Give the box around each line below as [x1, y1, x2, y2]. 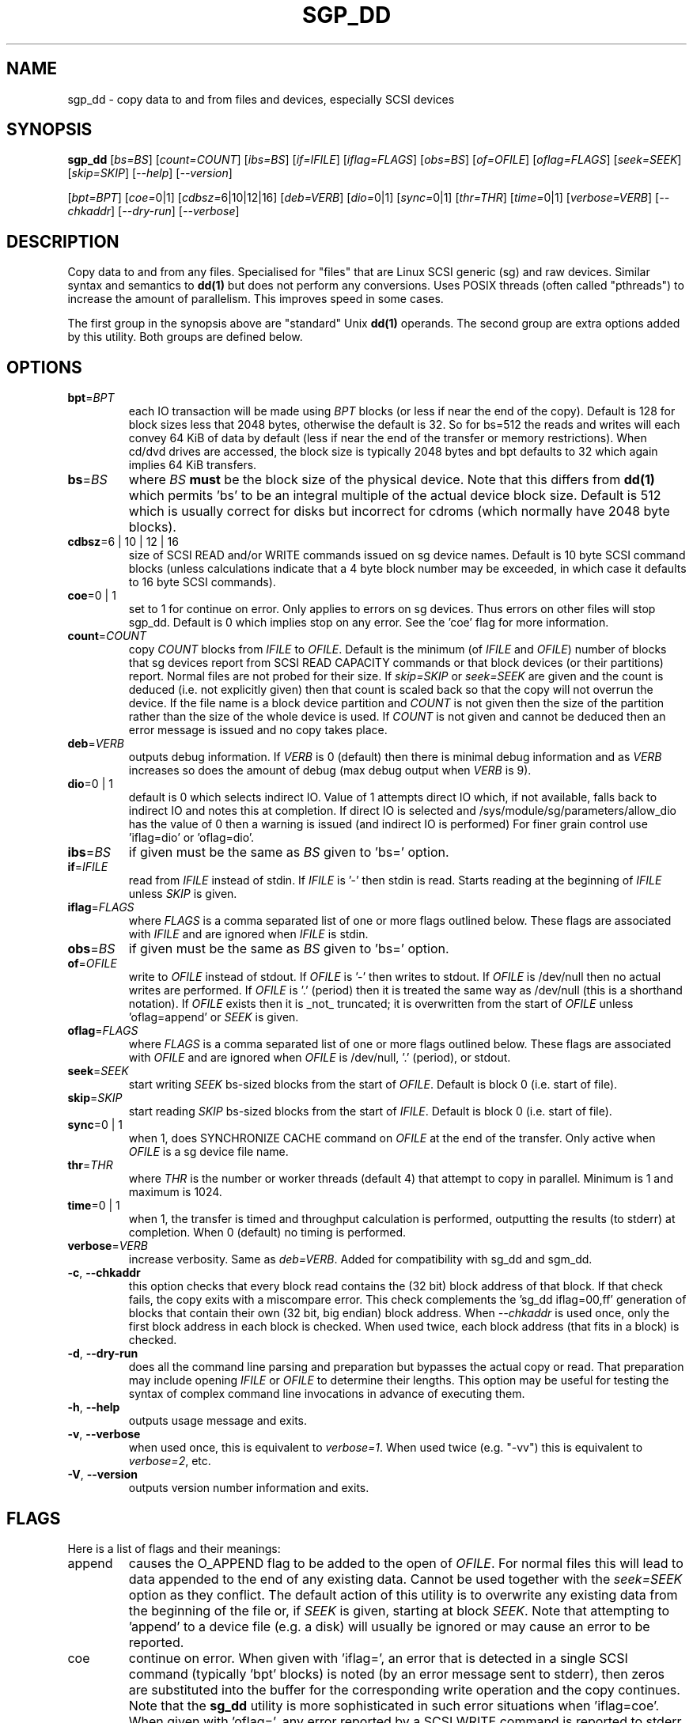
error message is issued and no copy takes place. [128, 723, 388, 737]
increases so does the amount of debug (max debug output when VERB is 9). [128, 763, 532, 778]
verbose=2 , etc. [128, 1454, 211, 1468]
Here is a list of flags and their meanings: [67, 1541, 281, 1555]
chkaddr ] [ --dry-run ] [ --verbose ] [67, 204, 240, 218]
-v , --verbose [67, 1427, 141, 1441]
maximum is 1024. [128, 1185, 222, 1199]
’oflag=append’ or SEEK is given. [128, 1010, 299, 1024]
